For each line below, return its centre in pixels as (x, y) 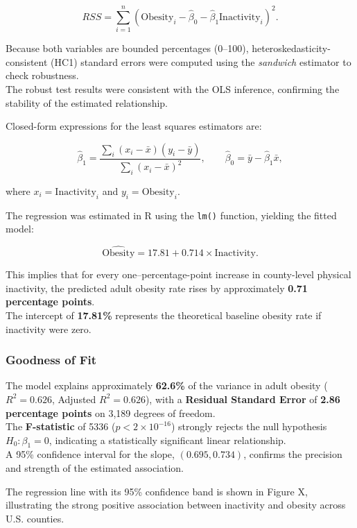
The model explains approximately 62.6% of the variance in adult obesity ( (167, 385)
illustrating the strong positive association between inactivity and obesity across (176, 505)
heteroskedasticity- (291, 48)
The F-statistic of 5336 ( (61, 426)
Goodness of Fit (51, 360)
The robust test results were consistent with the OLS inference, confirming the (173, 88)
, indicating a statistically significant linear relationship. (167, 440)
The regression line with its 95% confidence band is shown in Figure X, (157, 491)
